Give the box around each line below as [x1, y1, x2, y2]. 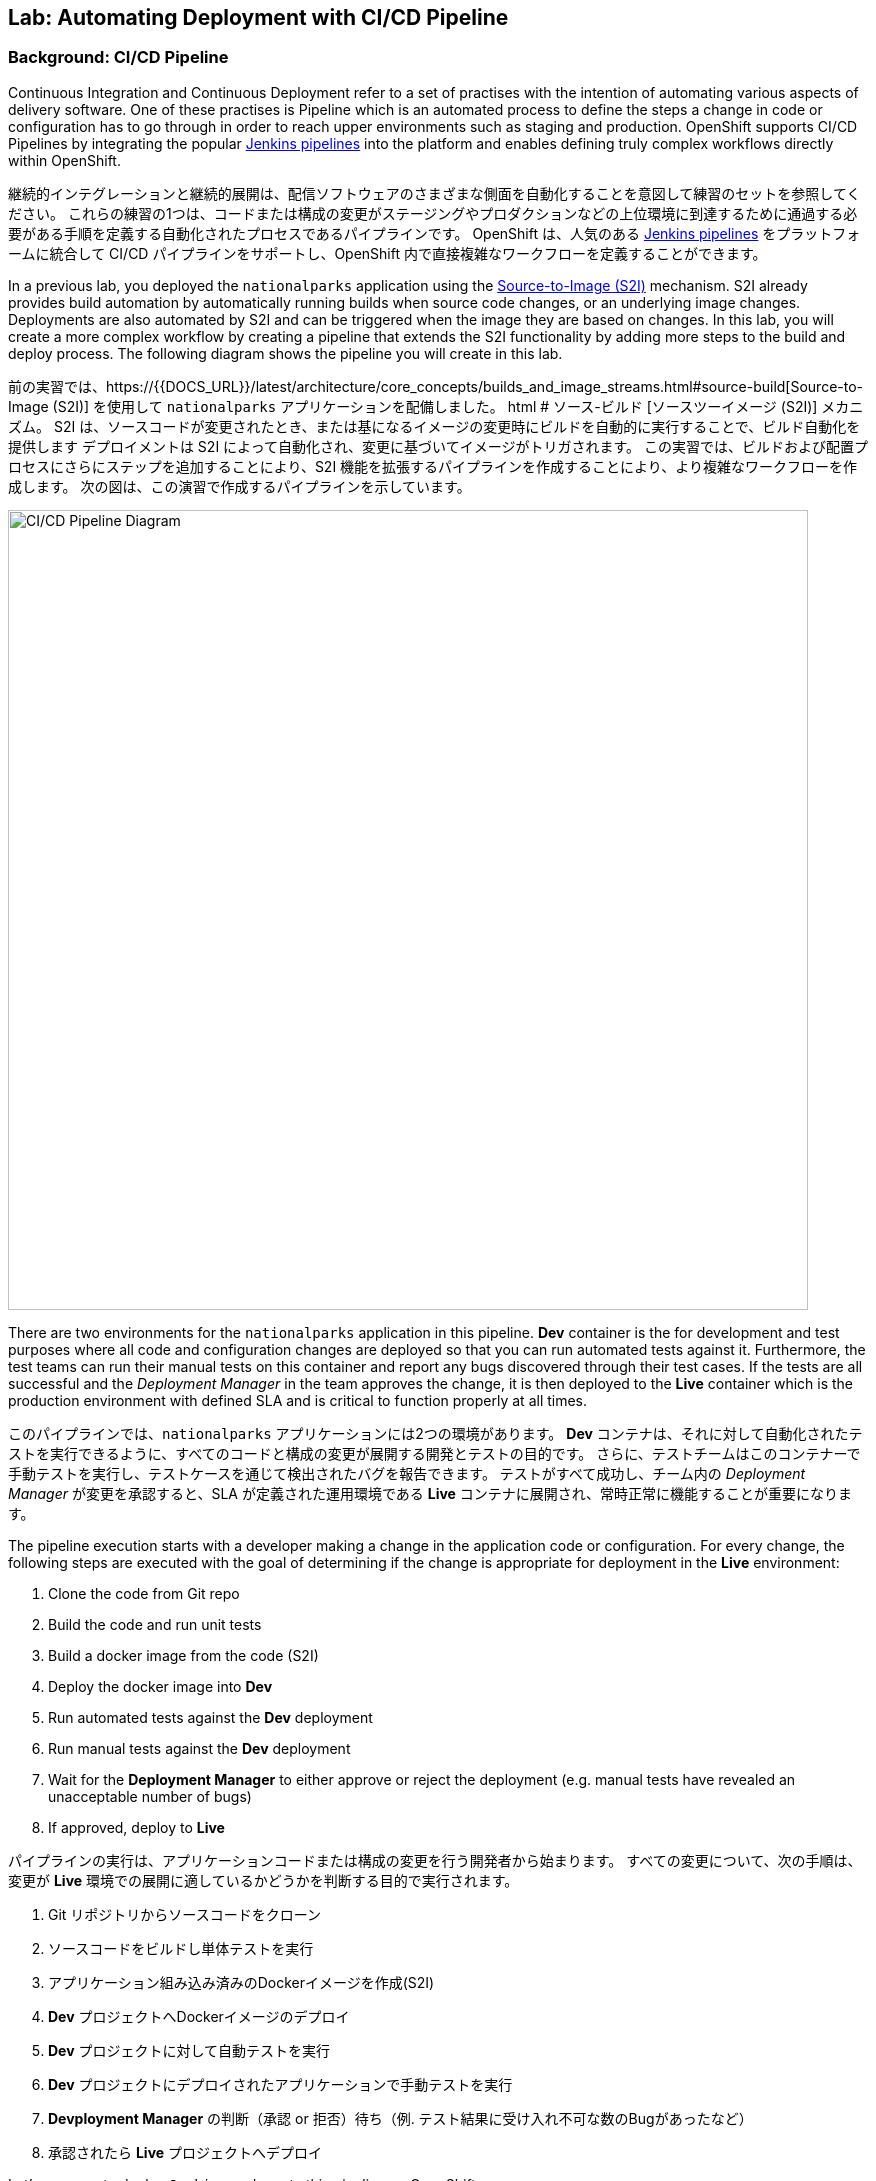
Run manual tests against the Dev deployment [48, 1739, 351, 1757]
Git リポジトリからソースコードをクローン [48, 1905, 321, 1923]
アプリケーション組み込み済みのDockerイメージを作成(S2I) [48, 1973, 435, 1991]
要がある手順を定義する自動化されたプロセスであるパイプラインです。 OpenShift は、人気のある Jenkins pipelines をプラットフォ [8, 224, 861, 242]
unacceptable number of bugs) [48, 1787, 252, 1805]
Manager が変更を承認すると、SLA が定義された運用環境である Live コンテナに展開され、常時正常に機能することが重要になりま [8, 1484, 852, 1502]
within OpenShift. [8, 151, 121, 169]
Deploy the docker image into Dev [48, 1677, 273, 1695]
